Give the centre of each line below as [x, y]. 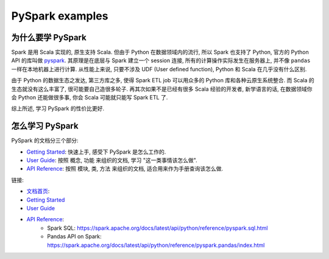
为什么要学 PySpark [49, 37]
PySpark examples [60, 16]
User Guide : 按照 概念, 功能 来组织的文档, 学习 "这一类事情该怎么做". [112, 160]
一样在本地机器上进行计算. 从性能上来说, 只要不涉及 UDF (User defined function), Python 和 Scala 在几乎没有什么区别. [159, 69]
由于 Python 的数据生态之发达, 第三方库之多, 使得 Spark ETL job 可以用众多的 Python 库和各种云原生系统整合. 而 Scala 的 [163, 80]
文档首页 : [38, 191]
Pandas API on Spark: [74, 236]
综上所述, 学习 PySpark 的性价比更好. [58, 108]
